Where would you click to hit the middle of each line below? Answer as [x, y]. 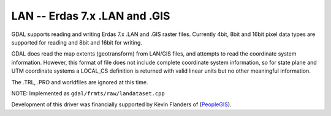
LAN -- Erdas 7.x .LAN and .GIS [91, 16]
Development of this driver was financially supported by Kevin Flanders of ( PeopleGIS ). [122, 104]
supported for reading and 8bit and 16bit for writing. [77, 42]
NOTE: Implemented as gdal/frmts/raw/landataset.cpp [88, 93]
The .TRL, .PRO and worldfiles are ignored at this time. [80, 82]
